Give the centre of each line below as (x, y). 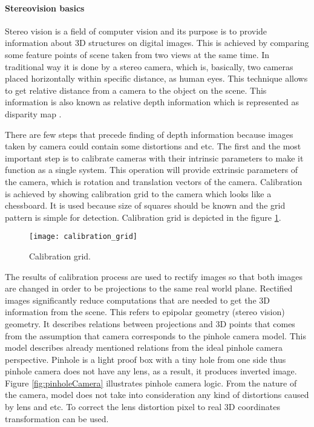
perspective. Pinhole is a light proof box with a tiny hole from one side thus (146, 359)
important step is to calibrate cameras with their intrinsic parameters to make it (154, 158)
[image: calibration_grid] (83, 237)
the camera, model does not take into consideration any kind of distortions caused (157, 395)
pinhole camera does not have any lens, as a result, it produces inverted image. (151, 371)
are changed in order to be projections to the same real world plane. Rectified (149, 288)
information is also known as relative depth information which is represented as (152, 102)
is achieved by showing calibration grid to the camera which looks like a (138, 193)
